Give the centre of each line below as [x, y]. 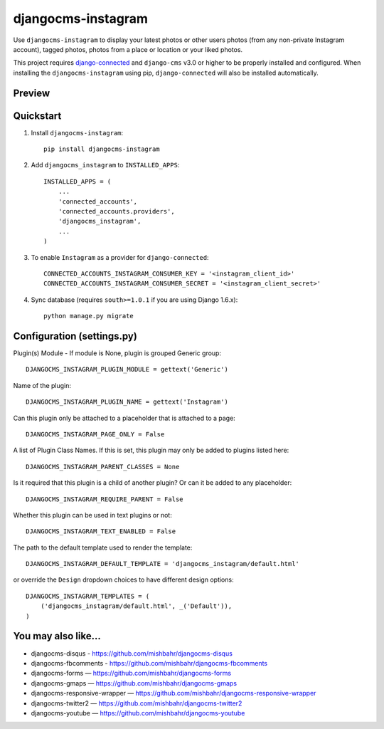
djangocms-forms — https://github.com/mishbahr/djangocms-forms [131, 673]
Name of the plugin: [42, 385]
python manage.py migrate [89, 316]
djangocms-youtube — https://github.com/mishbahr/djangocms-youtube [138, 713]
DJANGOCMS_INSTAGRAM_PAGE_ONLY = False [95, 434]
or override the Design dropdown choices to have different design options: [123, 579]
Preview [32, 93]
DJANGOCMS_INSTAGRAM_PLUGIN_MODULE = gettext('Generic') [127, 369]
